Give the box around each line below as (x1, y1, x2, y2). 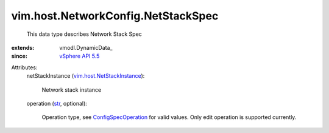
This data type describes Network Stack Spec (26, 30, 143, 38)
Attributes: (11, 64, 38, 71)
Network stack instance (41, 86, 102, 94)
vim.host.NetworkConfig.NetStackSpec (11, 9, 219, 22)
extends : (11, 44, 35, 51)
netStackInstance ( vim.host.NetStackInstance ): (26, 72, 145, 80)
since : (11, 52, 27, 60)
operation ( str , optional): (26, 100, 88, 107)
